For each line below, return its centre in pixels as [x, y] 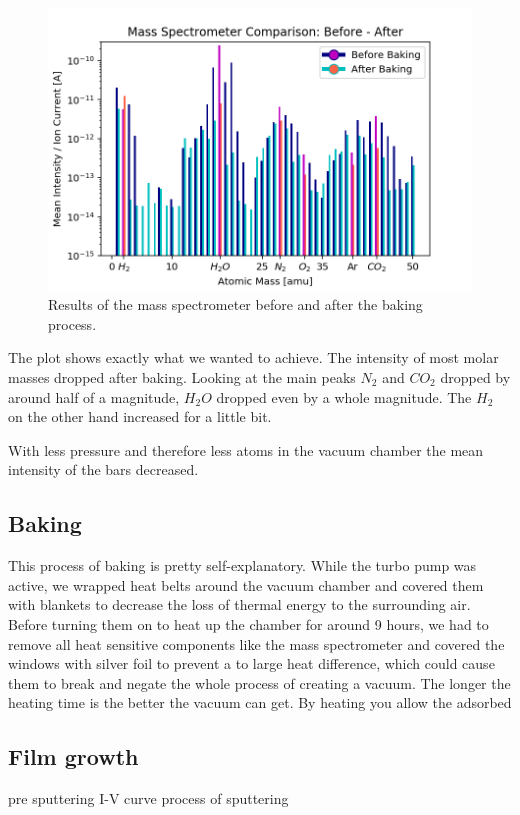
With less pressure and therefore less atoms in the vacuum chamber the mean [246, 449]
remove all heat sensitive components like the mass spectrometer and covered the [256, 643]
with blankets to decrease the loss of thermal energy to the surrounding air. [239, 604]
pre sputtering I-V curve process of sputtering [148, 798]
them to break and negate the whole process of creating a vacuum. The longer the [259, 682]
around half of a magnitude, [94, 396]
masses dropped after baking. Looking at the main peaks [182, 377]
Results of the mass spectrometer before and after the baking [235, 304]
